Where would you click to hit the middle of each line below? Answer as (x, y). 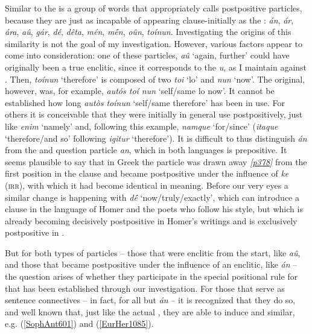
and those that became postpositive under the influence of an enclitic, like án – (151, 264)
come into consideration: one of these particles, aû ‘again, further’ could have (147, 55)
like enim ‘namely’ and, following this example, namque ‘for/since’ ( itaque (142, 126)
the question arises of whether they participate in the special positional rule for (151, 276)
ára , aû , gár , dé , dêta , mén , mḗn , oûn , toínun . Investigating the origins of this (148, 32)
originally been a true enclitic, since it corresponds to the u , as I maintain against (156, 67)
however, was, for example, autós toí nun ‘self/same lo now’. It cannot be (140, 91)
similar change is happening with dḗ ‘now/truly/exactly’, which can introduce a (152, 197)
